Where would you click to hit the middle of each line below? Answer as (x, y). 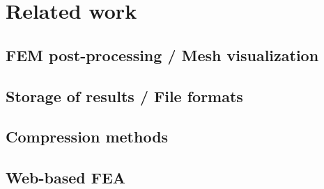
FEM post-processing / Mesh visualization (162, 55)
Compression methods (87, 137)
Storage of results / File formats (124, 96)
